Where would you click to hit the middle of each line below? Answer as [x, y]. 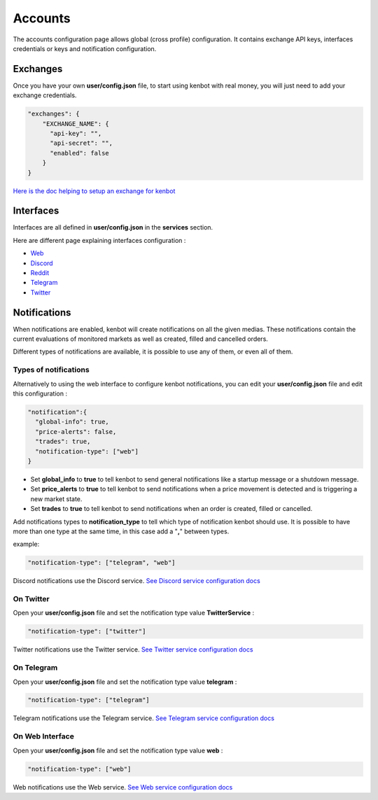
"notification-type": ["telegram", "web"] [101, 563]
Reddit [40, 273]
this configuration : [40, 394]
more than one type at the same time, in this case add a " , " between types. [121, 531]
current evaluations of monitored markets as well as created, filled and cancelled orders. [141, 339]
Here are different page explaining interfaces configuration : [99, 240]
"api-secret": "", [82, 143]
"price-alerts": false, [76, 431]
